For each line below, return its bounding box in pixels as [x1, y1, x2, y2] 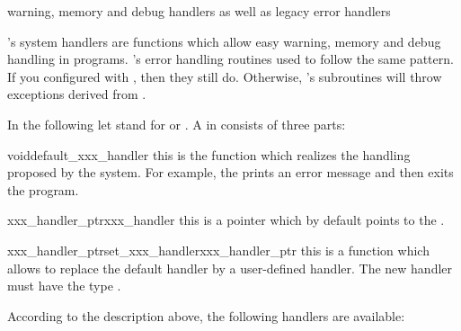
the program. [7, 180, 79, 199]
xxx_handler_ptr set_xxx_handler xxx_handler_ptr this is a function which [7, 240, 430, 259]
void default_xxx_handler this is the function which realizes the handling [7, 145, 411, 164]
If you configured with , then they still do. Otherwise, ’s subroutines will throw [7, 67, 442, 85]
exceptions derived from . [7, 85, 146, 103]
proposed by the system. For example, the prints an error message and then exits [7, 163, 454, 182]
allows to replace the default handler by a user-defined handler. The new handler [7, 258, 453, 277]
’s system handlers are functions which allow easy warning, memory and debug [7, 31, 441, 50]
